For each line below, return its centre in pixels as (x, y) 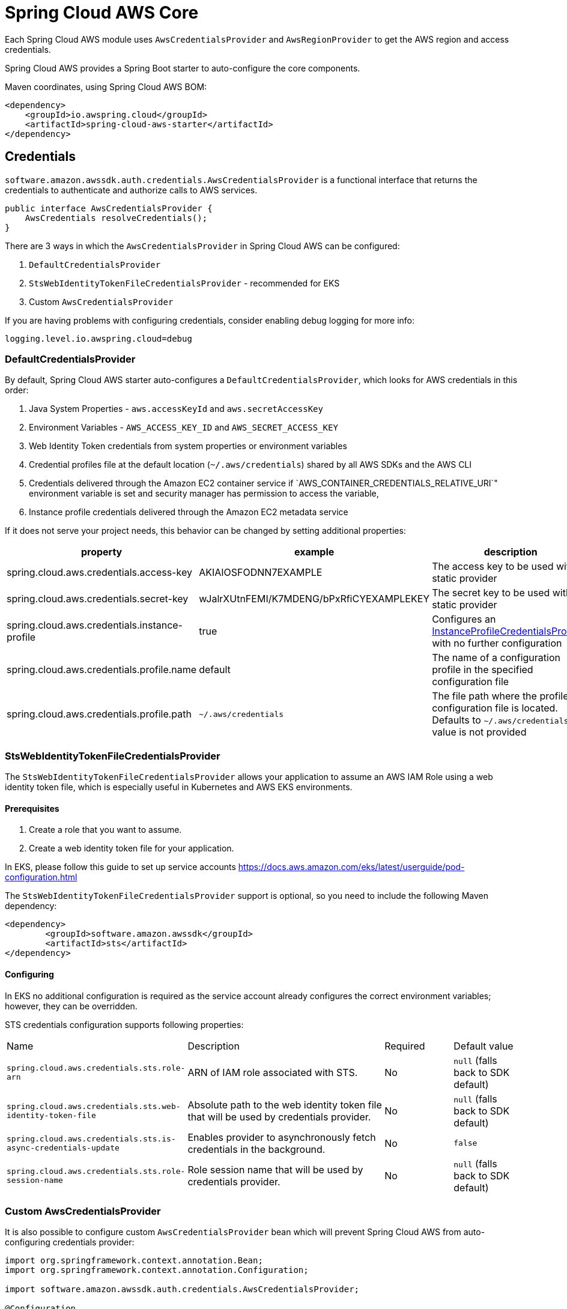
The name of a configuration (496, 658)
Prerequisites (32, 808)
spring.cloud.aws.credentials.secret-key (98, 599)
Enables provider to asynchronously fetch (282, 1137)
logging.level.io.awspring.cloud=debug (99, 338)
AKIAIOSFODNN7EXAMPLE (261, 573)
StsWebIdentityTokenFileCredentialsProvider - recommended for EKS (184, 283)
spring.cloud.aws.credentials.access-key (99, 573)
